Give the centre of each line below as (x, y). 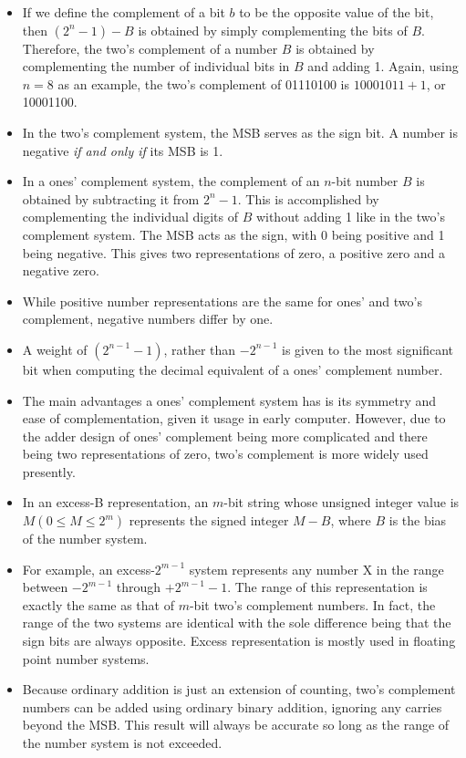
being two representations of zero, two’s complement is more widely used (225, 454)
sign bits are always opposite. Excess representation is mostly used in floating (239, 641)
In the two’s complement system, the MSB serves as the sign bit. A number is (240, 132)
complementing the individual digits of (130, 217)
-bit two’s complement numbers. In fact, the (312, 604)
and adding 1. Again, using (383, 66)
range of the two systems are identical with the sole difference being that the (237, 623)
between (45, 587)
